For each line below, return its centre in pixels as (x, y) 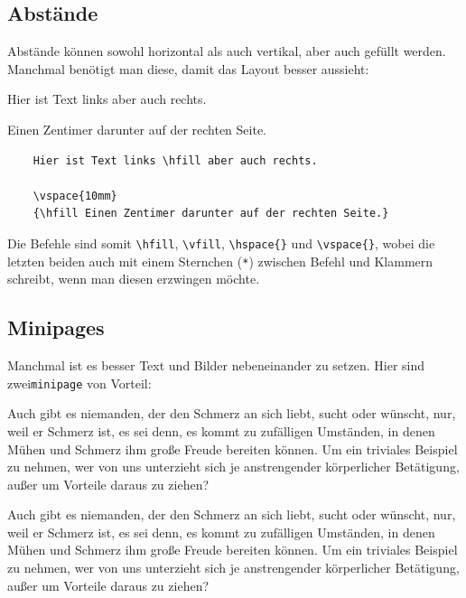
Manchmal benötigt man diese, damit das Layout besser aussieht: (188, 68)
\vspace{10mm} (75, 196)
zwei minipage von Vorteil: (79, 383)
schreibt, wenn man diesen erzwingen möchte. (134, 279)
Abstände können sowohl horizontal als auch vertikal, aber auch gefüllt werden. (227, 51)
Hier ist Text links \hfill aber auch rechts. (175, 160)
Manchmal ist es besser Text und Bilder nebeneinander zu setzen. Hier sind (216, 365)
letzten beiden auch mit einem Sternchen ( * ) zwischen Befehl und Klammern (220, 261)
